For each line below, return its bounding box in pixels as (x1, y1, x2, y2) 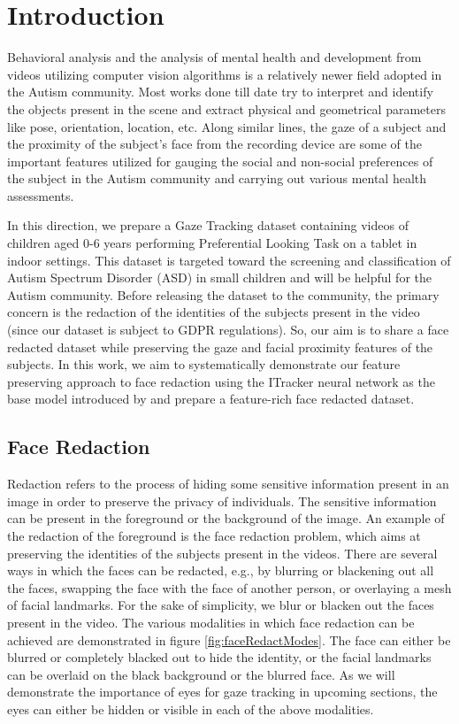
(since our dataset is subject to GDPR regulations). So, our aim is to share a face (7, 320, 449, 339)
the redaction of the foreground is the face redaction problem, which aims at (7, 526, 421, 544)
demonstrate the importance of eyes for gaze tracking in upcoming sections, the (7, 682, 438, 701)
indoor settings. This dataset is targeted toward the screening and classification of (7, 250, 451, 269)
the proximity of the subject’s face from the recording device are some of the (7, 135, 422, 153)
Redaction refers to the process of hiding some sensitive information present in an (7, 474, 449, 493)
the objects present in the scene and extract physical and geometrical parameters (7, 99, 446, 118)
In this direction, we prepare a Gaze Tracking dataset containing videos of (7, 216, 409, 235)
